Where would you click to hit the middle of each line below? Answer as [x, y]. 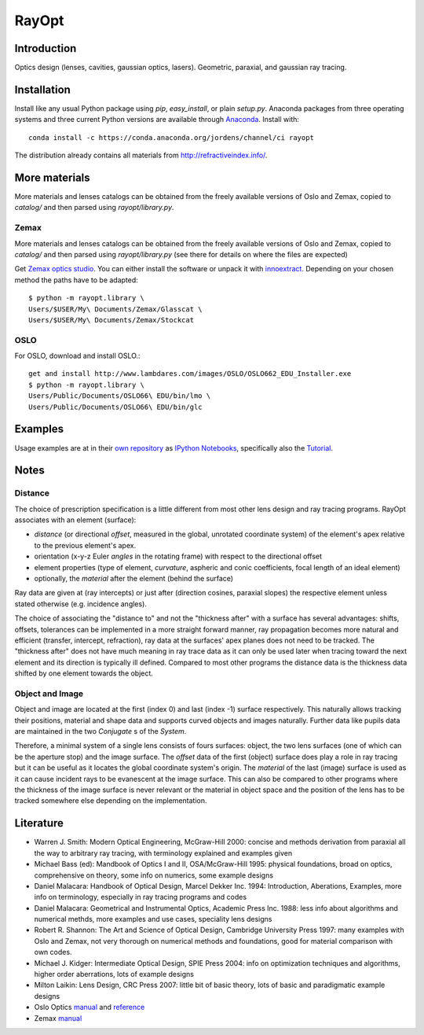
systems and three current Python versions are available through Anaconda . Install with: [157, 120]
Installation [42, 89]
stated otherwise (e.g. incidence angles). [80, 604]
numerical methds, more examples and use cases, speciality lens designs [153, 919]
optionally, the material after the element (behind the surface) [134, 579]
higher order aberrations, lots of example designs [114, 974]
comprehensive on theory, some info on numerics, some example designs [154, 875]
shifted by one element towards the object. [84, 673]
